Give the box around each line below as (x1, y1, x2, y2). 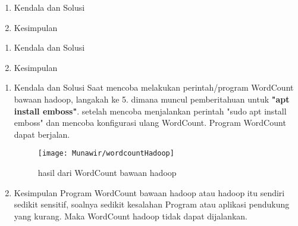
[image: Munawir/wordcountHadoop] (37, 149, 174, 158)
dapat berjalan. (14, 128, 70, 140)
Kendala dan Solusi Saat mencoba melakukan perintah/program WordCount (14, 81, 294, 94)
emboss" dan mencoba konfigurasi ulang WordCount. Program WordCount (14, 116, 286, 129)
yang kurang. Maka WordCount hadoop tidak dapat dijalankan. (14, 209, 247, 222)
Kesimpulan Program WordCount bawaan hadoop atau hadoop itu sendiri (14, 186, 285, 199)
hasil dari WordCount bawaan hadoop (37, 166, 177, 178)
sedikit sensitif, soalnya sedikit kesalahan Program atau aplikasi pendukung (14, 198, 290, 210)
